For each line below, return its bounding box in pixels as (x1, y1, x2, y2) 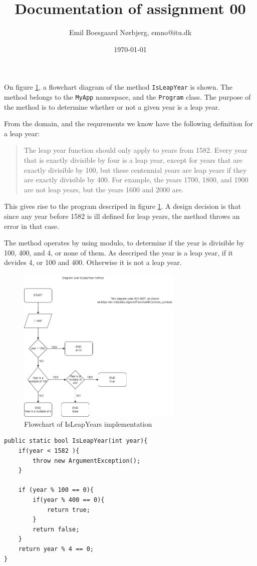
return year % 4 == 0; (18, 545, 94, 552)
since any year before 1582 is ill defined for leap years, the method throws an (4, 210, 240, 221)
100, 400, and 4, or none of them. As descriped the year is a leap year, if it (4, 247, 233, 257)
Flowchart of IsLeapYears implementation (24, 418, 152, 429)
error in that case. (4, 220, 59, 231)
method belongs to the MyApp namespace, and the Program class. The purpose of (4, 91, 251, 102)
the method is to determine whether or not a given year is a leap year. (4, 101, 220, 112)
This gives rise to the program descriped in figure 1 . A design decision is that (4, 201, 241, 211)
